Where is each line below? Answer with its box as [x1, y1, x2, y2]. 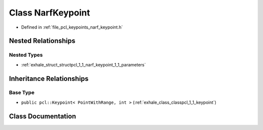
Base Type [9, 89, 35, 96]
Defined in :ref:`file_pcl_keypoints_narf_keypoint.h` [21, 24, 123, 30]
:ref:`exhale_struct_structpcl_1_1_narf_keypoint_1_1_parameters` [21, 62, 146, 67]
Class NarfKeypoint [9, 7, 90, 18]
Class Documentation [9, 112, 76, 120]
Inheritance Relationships [9, 74, 89, 82]
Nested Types [9, 51, 43, 58]
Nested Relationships [9, 37, 75, 45]
